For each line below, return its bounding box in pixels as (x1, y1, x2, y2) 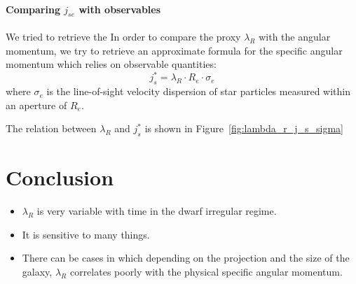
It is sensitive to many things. (22, 227, 150, 241)
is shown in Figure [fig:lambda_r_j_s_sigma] (144, 121, 343, 136)
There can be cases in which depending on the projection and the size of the (22, 250, 350, 265)
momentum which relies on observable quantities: (6, 57, 217, 71)
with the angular (259, 29, 331, 43)
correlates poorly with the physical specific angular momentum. (69, 264, 343, 278)
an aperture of (6, 97, 67, 112)
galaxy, (22, 264, 53, 278)
